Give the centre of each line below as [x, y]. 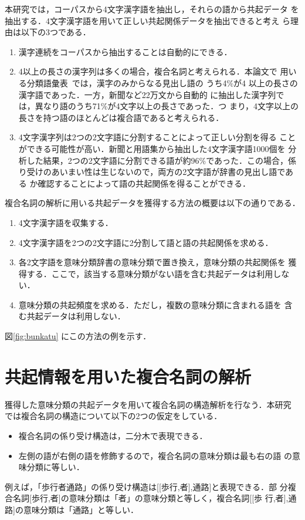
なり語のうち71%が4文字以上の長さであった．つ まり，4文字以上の [171, 106]
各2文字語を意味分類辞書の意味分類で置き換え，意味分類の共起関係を [152, 262]
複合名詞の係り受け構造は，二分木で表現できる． [113, 435]
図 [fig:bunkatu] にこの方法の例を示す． [78, 336]
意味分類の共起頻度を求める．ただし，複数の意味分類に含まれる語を [150, 304]
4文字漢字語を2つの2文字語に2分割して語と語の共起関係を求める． [146, 242]
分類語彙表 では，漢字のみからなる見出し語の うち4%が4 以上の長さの [162, 82]
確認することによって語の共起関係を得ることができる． [144, 183]
